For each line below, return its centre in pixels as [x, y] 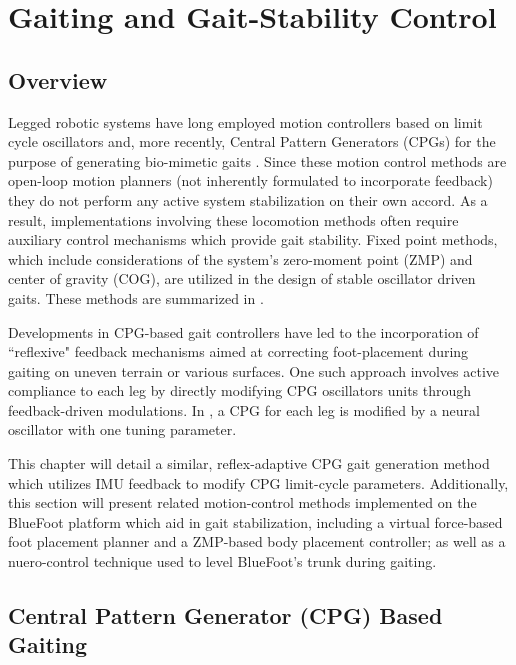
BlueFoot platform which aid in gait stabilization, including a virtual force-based [255, 521]
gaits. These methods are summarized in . [136, 297]
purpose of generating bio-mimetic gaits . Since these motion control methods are [257, 160]
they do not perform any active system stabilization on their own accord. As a [248, 199]
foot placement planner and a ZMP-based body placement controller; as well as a [257, 541]
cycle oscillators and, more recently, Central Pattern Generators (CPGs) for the [252, 141]
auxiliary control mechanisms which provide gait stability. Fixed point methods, [253, 239]
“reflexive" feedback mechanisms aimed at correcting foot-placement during [238, 351]
